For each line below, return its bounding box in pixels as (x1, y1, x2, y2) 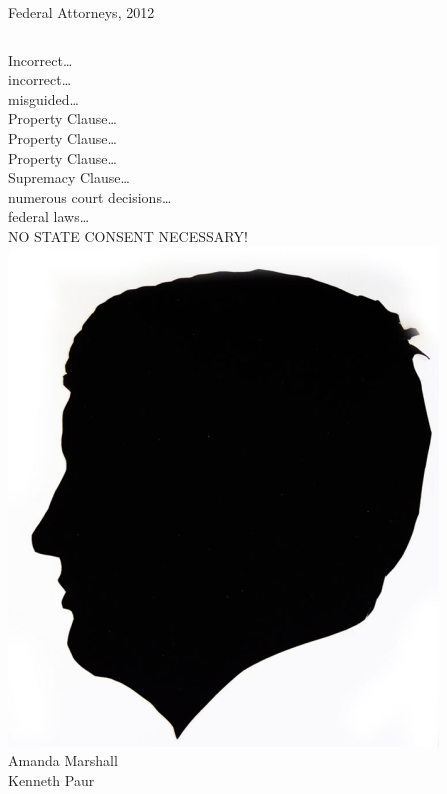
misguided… (8, 88, 79, 109)
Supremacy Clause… (8, 167, 130, 188)
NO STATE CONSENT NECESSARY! (8, 225, 248, 246)
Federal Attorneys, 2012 (8, 2, 155, 22)
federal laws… (8, 206, 90, 227)
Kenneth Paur (8, 769, 95, 790)
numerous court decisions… (8, 186, 172, 207)
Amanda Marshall (8, 750, 118, 771)
